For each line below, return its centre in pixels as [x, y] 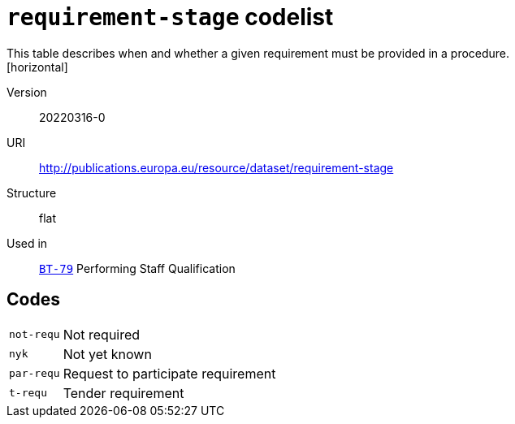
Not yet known [107, 354]
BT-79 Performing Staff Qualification [137, 268]
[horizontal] [37, 67]
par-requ [35, 374]
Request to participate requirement [169, 373]
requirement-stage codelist [170, 17]
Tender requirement [123, 393]
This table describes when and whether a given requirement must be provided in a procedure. [258, 53]
